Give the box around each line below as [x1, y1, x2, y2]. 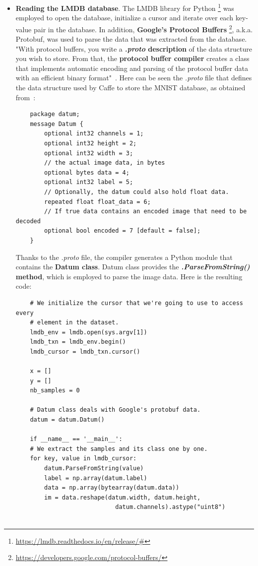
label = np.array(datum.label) [44, 474, 147, 482]
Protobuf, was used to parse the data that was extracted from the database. [15, 34, 247, 44]
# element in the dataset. [30, 319, 119, 326]
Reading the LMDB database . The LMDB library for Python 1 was [15, 1, 234, 13]
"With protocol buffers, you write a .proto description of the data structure [15, 43, 252, 54]
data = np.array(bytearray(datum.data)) [44, 484, 180, 492]
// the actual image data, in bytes [44, 159, 165, 167]
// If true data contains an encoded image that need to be [44, 208, 247, 215]
